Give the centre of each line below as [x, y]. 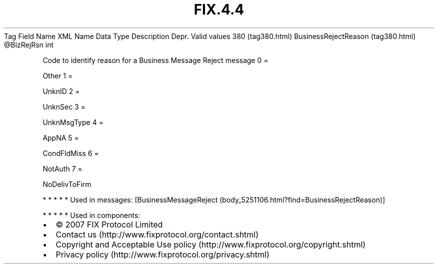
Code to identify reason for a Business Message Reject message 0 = [155, 60]
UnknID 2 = [61, 91]
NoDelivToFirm [67, 184]
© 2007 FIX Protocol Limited [109, 224]
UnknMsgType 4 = [73, 122]
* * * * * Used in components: [91, 215]
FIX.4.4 [219, 9]
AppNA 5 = [61, 137]
